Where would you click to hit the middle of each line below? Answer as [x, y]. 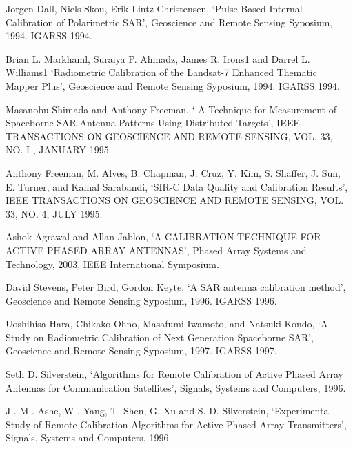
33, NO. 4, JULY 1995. [54, 213]
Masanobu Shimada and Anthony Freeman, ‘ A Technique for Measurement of [171, 109]
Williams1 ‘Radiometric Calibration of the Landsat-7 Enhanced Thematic [161, 72]
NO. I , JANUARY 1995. [59, 150]
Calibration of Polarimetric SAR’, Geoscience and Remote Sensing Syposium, [169, 22]
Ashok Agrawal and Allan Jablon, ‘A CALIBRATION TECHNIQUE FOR [163, 237]
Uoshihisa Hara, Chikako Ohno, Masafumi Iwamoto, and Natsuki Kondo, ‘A [167, 324]
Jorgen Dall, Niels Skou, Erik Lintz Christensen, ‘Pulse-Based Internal [154, 8]
